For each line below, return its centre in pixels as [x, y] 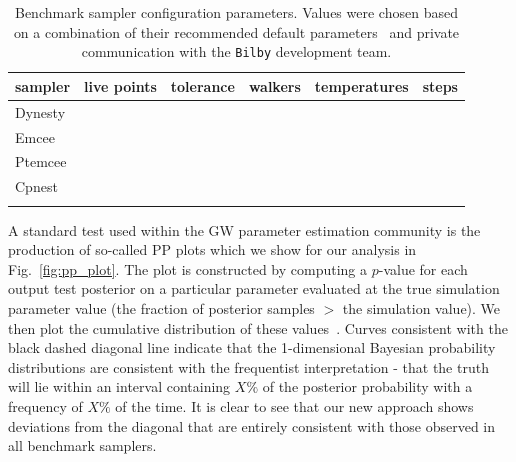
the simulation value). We [421, 307]
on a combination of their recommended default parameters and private [236, 31]
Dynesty [40, 111]
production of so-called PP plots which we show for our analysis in [212, 249]
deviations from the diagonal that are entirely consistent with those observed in [252, 425]
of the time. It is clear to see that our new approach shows [294, 405]
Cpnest [36, 186]
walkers [274, 85]
